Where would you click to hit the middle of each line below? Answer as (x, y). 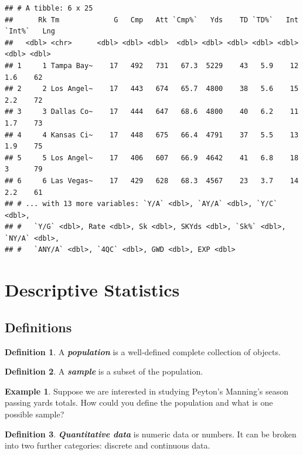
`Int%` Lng (30, 31)
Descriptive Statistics (92, 290)
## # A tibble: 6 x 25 (49, 8)
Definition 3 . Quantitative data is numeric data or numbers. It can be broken (151, 434)
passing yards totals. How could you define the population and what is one (139, 402)
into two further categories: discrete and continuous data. (108, 445)
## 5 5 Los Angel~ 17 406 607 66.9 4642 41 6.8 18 (152, 158)
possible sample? (35, 414)
